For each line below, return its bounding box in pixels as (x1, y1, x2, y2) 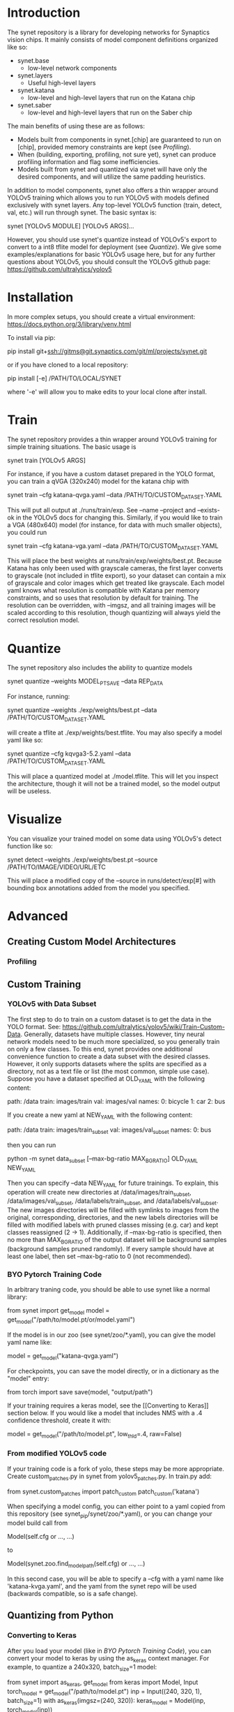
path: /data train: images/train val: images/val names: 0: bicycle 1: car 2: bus (7, 1097, 226, 1105)
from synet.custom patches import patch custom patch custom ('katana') (7, 1487, 200, 1497)
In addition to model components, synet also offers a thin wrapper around (7, 186, 219, 194)
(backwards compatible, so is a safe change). (7, 1590, 138, 1597)
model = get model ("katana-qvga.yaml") (7, 1351, 119, 1362)
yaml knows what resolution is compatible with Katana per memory (7, 586, 200, 595)
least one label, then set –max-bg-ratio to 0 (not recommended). (7, 1252, 192, 1261)
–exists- (197, 506, 221, 514)
